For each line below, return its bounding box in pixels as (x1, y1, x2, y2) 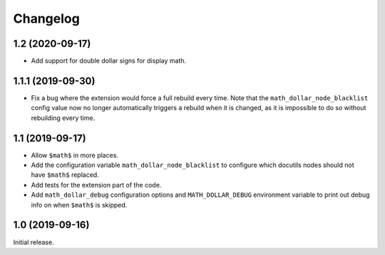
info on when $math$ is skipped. (31, 200, 128, 209)
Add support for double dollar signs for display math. (31, 57, 187, 65)
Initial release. (13, 238, 54, 246)
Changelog (13, 11, 80, 26)
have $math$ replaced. (31, 170, 99, 179)
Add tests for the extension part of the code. (31, 180, 162, 189)
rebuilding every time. (31, 114, 96, 122)
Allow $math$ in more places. (31, 151, 119, 159)
